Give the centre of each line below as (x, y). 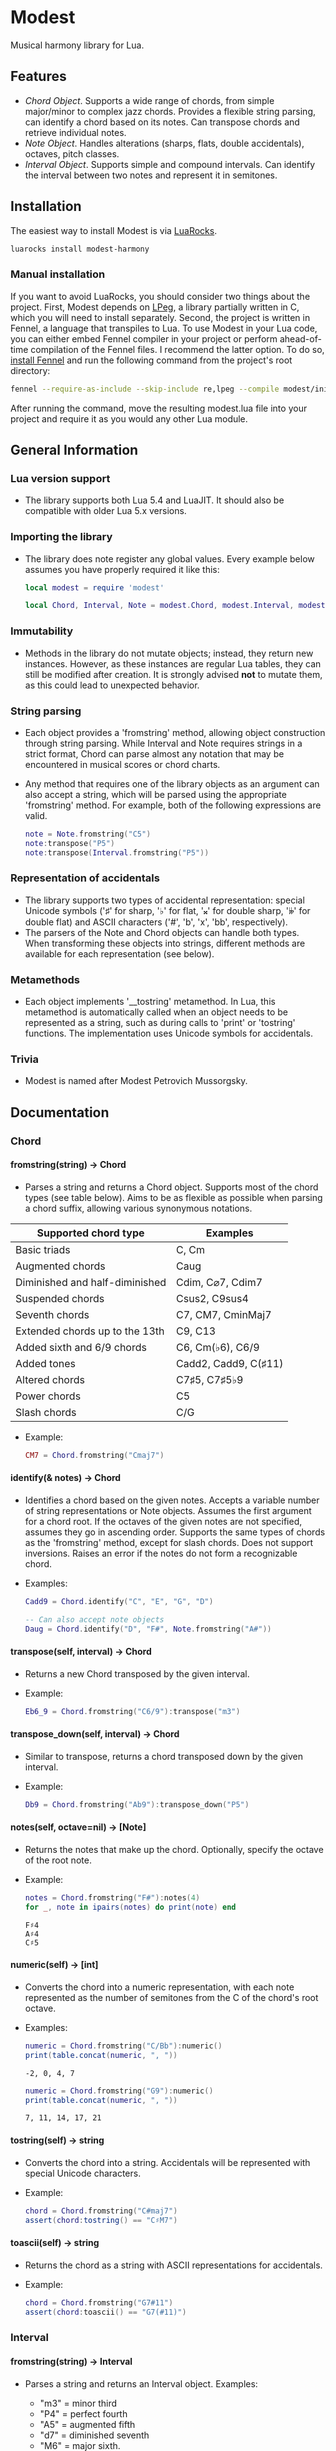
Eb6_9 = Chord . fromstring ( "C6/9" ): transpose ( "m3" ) (132, 1711)
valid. (36, 815)
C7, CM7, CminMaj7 (224, 1314)
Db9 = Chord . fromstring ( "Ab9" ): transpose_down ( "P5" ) (137, 1804)
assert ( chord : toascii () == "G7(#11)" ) (105, 2312)
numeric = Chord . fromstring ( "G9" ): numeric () (119, 2091)
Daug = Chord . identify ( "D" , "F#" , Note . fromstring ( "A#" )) (148, 1629)
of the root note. (58, 1860)
